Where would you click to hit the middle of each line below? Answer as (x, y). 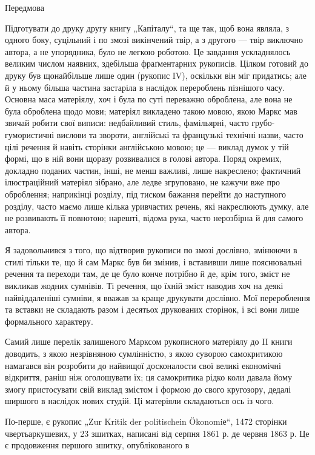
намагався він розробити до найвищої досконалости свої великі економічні (143, 365)
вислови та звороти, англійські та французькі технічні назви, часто (180, 134)
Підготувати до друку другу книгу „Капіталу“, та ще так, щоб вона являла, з (147, 28)
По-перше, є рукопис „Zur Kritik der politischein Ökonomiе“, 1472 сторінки (146, 421)
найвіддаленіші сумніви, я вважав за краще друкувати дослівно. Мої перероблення (157, 297)
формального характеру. (49, 321)
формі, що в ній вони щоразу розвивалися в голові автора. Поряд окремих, (144, 158)
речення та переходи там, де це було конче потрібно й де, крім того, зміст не (148, 274)
